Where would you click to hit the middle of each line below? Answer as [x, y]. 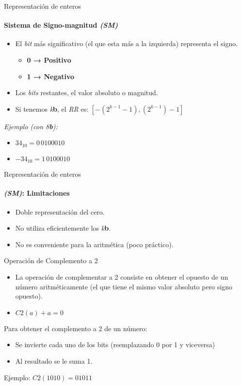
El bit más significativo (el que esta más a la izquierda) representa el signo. [127, 43]
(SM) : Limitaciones [37, 193]
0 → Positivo [49, 59]
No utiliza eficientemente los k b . [63, 228]
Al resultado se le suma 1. [54, 361]
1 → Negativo [51, 76]
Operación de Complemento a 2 [51, 260]
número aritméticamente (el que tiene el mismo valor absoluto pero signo [124, 286]
